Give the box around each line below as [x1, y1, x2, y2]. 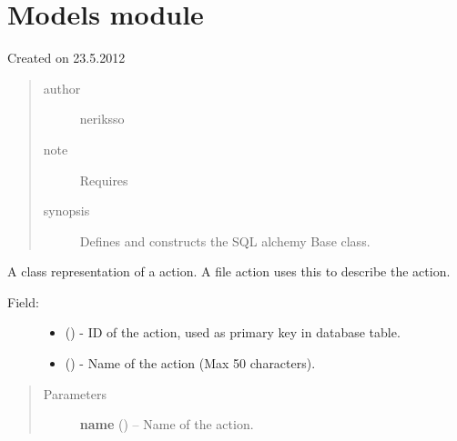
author [43, 78, 81, 97]
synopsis [43, 201, 90, 220]
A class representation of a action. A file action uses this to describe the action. [7, 262, 451, 281]
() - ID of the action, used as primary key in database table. [65, 323, 401, 342]
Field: [7, 292, 39, 311]
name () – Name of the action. [79, 415, 254, 434]
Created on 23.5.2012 [7, 48, 126, 67]
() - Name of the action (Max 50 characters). [65, 354, 316, 373]
